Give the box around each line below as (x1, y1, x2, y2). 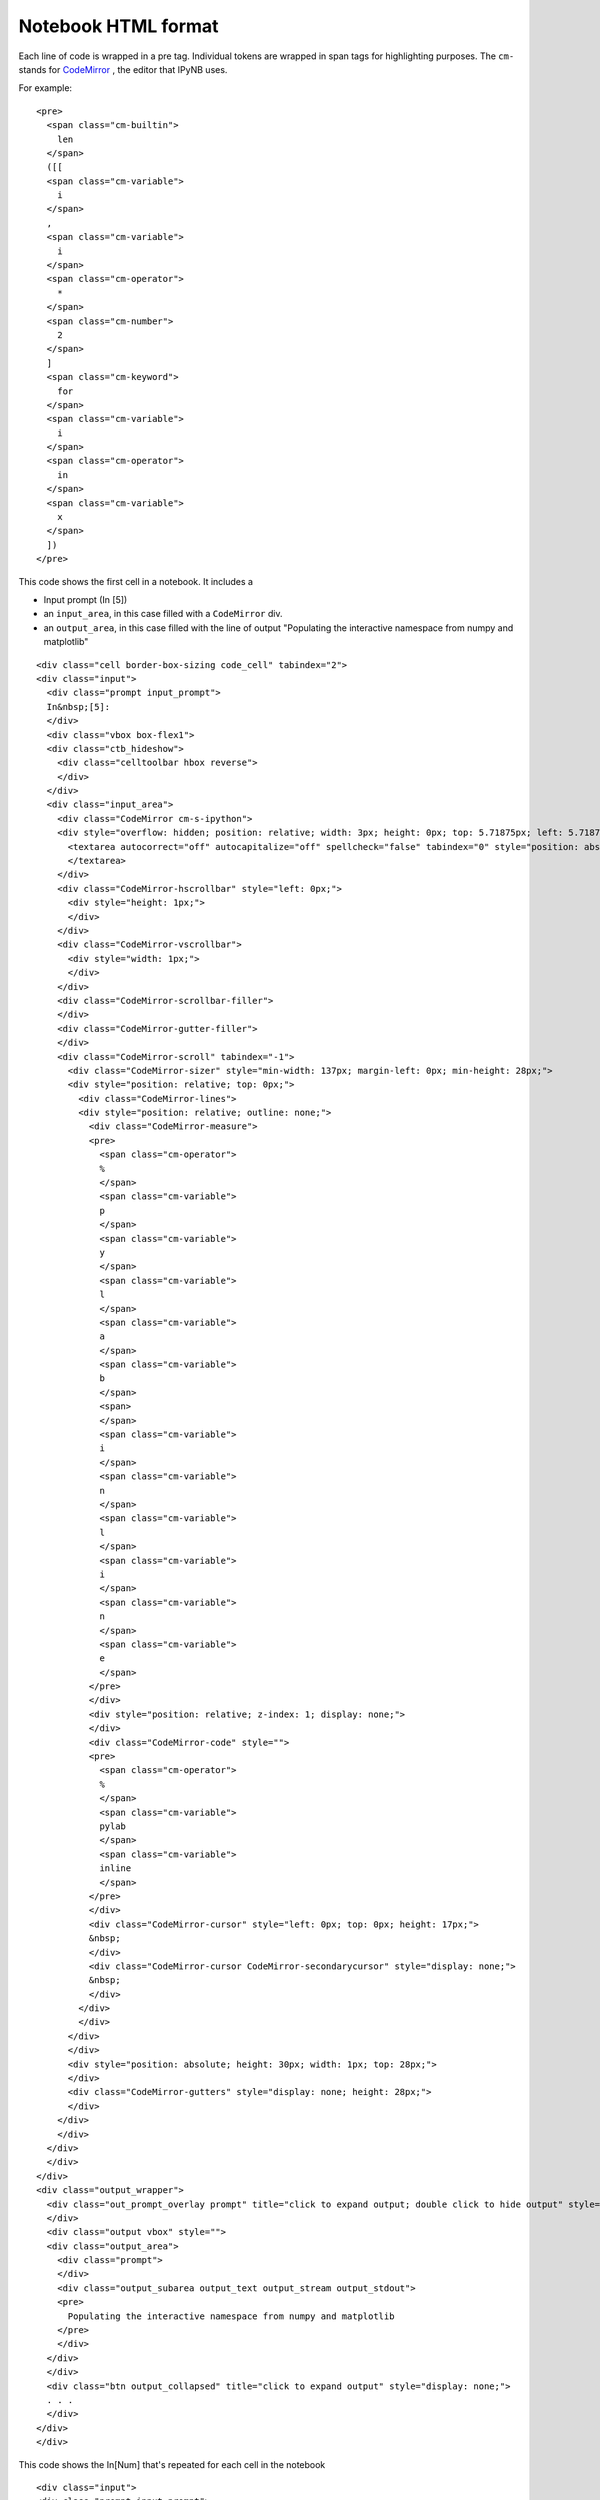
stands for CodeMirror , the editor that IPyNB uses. (18, 63, 228, 75)
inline (99, 1863, 132, 1874)
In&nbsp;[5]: (46, 701, 111, 712)
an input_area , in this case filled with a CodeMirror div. (43, 608, 283, 620)
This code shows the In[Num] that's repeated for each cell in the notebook (18, 2458, 326, 2470)
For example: (18, 82, 73, 94)
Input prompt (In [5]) (43, 594, 128, 605)
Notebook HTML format (18, 15, 219, 37)
